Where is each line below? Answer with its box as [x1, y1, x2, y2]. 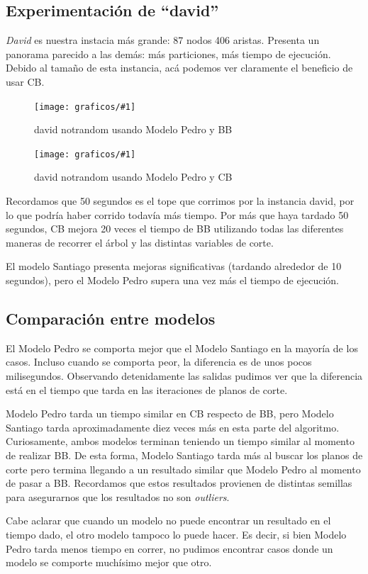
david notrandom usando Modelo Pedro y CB [34, 169, 233, 184]
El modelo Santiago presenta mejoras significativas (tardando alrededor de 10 [6, 259, 342, 274]
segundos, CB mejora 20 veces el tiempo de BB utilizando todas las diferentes [6, 221, 344, 236]
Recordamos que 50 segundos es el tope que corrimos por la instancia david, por [6, 193, 355, 208]
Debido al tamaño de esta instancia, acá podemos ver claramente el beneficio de [6, 60, 353, 75]
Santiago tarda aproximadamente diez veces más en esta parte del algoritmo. [6, 420, 340, 434]
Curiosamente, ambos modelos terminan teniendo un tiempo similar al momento [6, 434, 355, 449]
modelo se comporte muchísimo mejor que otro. [6, 555, 212, 570]
